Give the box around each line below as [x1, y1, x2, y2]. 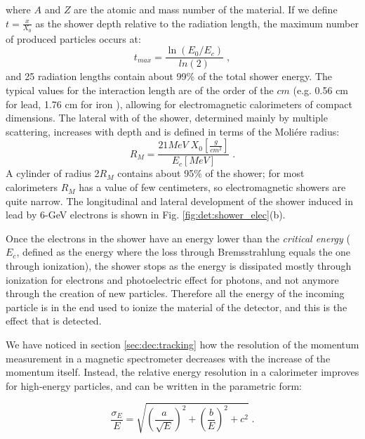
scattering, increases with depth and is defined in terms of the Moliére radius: [6, 124, 340, 138]
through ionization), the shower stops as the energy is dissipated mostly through [6, 258, 352, 273]
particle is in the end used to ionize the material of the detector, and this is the [6, 299, 347, 314]
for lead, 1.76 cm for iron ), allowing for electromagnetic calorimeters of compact [6, 96, 352, 111]
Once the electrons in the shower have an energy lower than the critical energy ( [6, 230, 350, 245]
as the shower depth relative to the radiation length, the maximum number [35, 15, 359, 30]
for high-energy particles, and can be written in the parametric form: [6, 378, 302, 393]
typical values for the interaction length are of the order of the [6, 83, 274, 98]
